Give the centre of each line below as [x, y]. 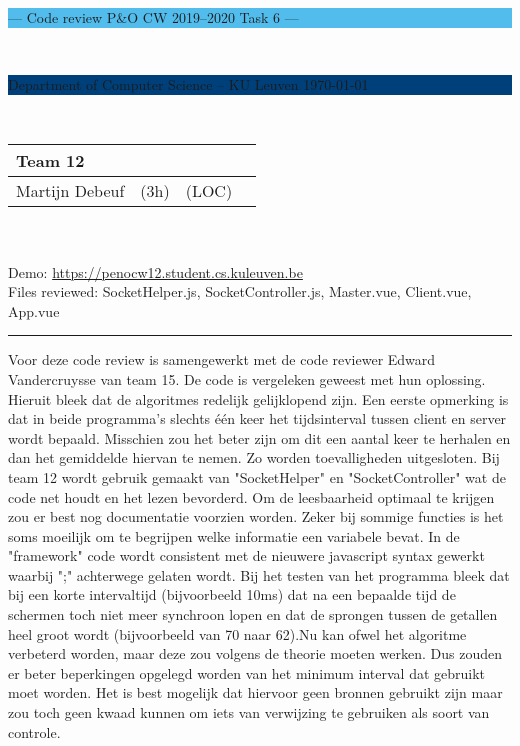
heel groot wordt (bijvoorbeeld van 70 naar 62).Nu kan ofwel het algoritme [237, 633]
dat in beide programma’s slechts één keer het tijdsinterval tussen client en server [257, 418]
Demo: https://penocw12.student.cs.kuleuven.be [155, 271]
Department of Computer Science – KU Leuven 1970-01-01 [188, 84]
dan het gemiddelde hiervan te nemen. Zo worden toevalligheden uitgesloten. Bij [254, 457]
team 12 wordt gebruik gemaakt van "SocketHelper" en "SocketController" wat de [257, 476]
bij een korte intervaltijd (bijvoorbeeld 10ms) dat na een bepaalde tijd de [232, 594]
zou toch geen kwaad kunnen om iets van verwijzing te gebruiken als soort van [249, 712]
